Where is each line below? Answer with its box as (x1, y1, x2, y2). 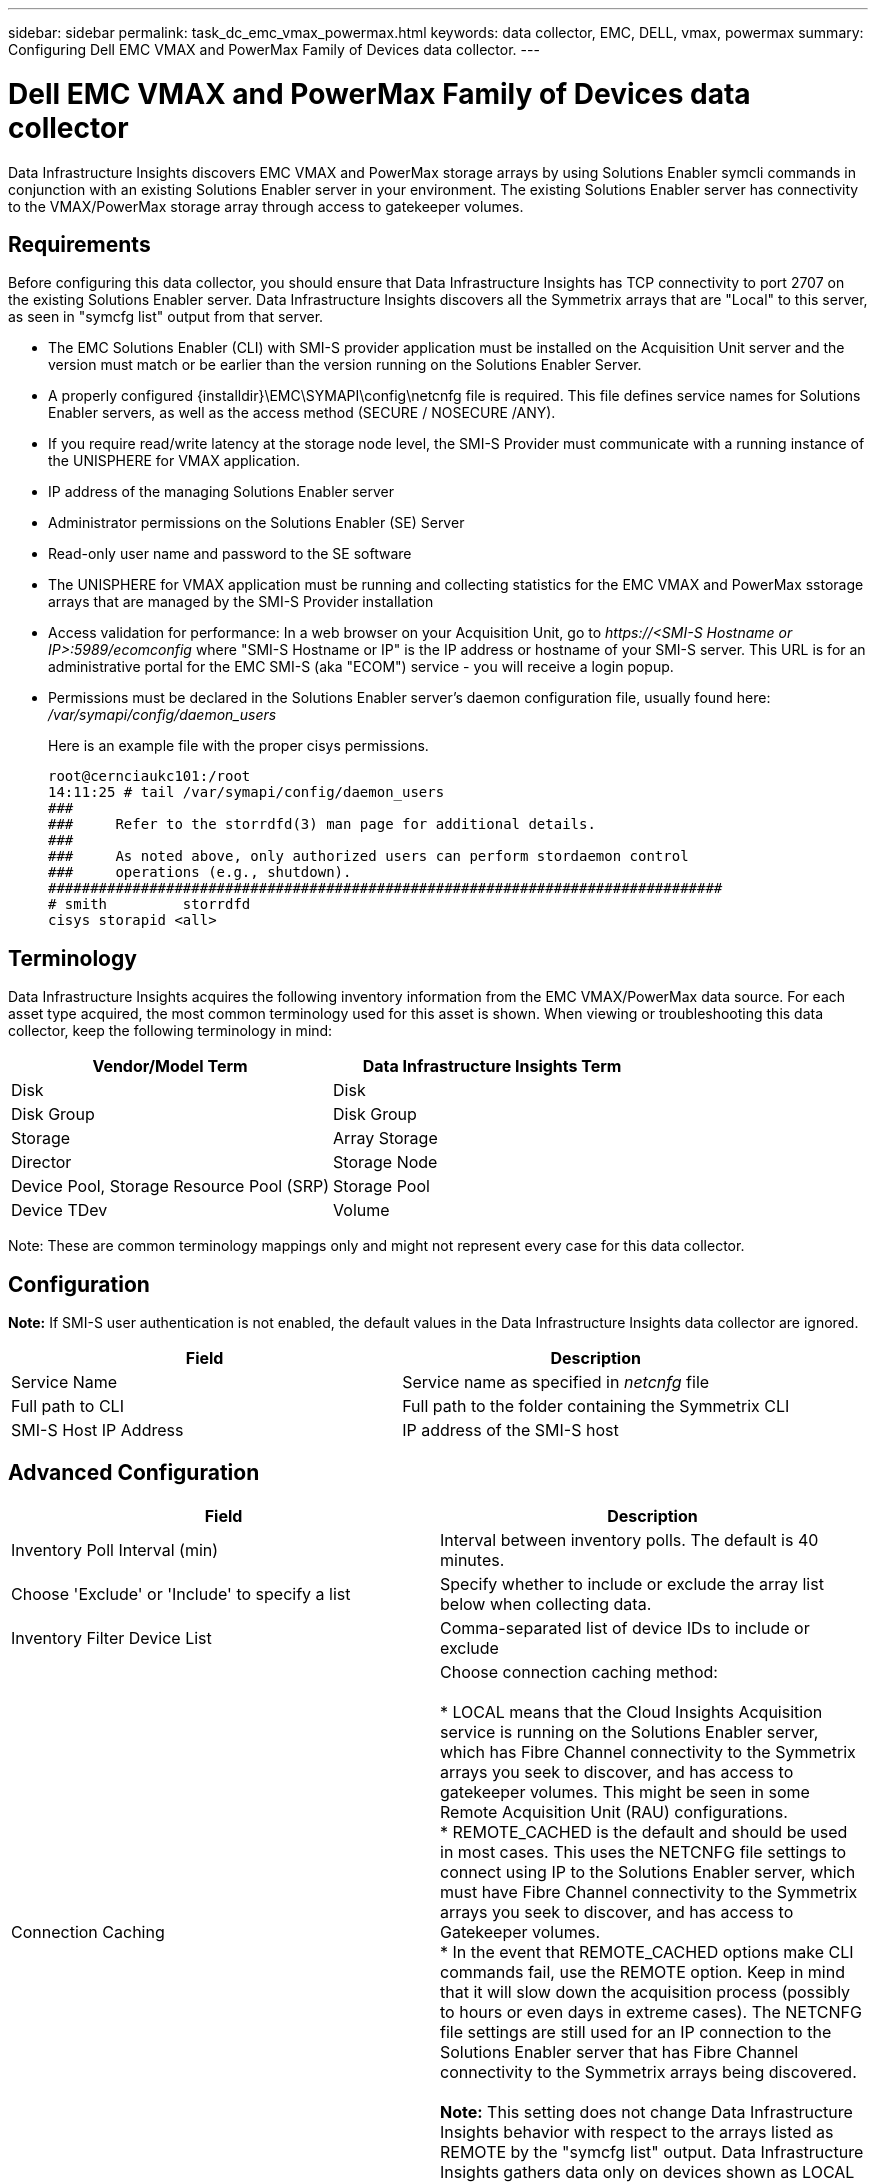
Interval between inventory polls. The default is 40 (440, 1529, 819, 1550)
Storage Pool (333, 1176, 430, 1197)
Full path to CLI (11, 1396, 124, 1417)
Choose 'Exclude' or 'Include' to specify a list (11, 1583, 351, 1604)
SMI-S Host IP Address (11, 1420, 184, 1441)
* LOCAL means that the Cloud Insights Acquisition (440, 1701, 823, 1722)
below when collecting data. (440, 1593, 652, 1614)
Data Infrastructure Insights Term (362, 1056, 622, 1077)
